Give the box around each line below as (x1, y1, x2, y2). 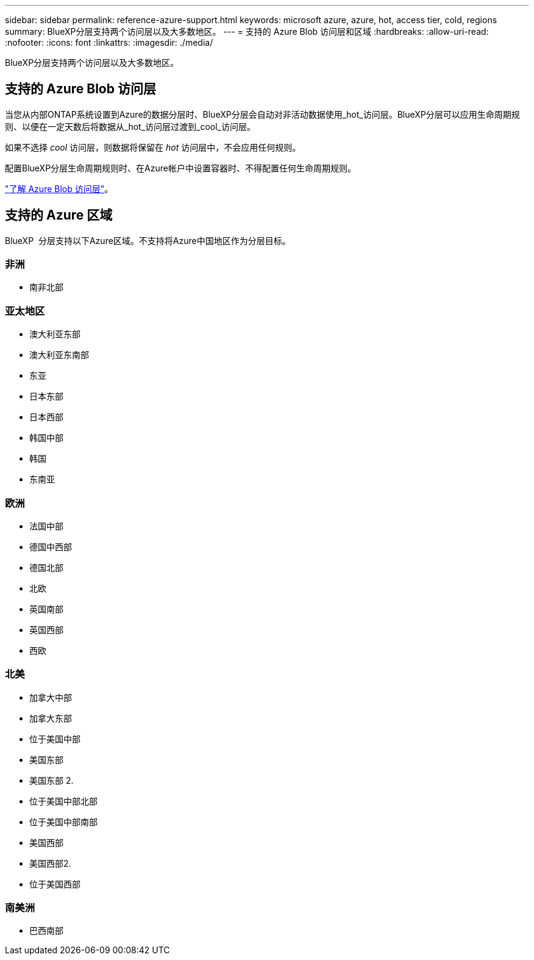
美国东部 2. (29, 775, 74, 786)
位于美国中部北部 (29, 795, 98, 806)
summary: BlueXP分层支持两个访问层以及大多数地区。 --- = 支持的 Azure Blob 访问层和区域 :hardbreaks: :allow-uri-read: (5, 26, 489, 37)
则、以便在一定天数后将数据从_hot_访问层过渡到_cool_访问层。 (5, 121, 255, 132)
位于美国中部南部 (29, 816, 98, 827)
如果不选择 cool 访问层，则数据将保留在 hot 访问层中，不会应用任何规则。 (5, 141, 301, 152)
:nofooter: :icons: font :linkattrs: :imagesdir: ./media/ (5, 37, 213, 48)
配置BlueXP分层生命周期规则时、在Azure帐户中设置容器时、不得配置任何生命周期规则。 (5, 162, 356, 173)
